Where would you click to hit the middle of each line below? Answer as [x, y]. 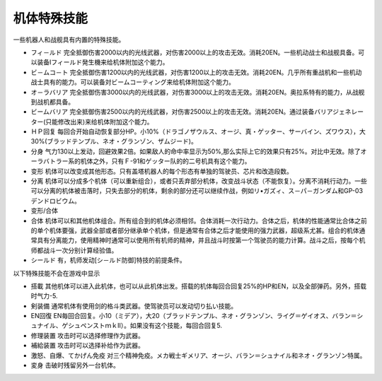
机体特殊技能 [51, 18]
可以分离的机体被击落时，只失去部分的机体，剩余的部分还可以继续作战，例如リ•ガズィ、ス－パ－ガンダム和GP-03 [197, 191]
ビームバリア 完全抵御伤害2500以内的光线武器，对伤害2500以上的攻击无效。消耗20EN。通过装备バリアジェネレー [197, 112]
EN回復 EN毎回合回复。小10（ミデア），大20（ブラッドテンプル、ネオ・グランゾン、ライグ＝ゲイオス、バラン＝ [194, 316]
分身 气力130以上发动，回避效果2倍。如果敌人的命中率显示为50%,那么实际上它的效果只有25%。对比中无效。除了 [196, 151]
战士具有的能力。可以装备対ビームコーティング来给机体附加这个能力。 [133, 82]
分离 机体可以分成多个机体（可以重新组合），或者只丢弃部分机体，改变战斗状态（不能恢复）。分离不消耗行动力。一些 [199, 181]
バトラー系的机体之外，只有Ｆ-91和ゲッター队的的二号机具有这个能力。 [147, 161]
